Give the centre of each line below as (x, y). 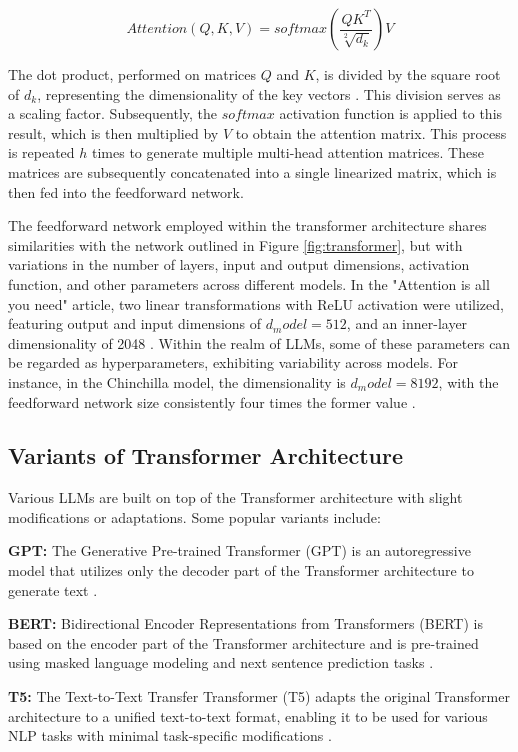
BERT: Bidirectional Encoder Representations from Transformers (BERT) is (245, 623)
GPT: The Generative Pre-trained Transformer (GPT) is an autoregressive (239, 550)
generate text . (53, 589)
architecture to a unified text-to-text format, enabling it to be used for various (248, 715)
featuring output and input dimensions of (135, 323)
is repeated (41, 152)
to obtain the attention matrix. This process (371, 132)
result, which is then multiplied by (113, 132)
